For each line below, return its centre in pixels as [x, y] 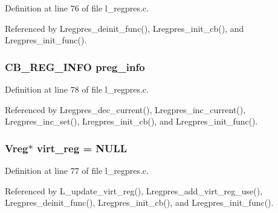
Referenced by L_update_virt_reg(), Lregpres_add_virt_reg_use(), [134, 190]
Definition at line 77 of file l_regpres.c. [77, 170]
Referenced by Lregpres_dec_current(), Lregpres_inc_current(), [125, 109]
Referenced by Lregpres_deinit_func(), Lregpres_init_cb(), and [124, 28]
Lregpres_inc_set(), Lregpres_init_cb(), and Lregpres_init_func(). [131, 121]
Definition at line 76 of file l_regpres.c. [77, 8]
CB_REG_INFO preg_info [75, 66]
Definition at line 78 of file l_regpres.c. [77, 89]
